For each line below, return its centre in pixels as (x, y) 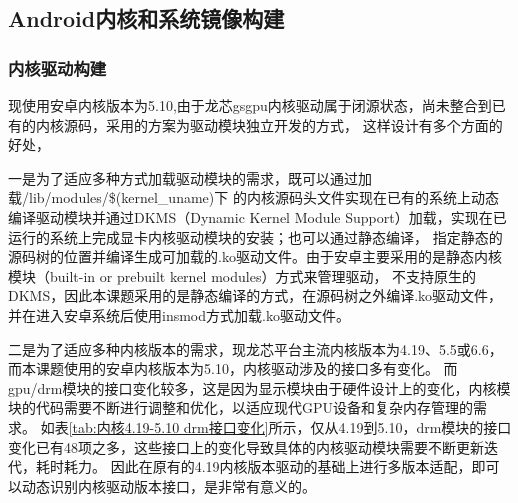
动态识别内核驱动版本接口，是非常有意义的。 (168, 485)
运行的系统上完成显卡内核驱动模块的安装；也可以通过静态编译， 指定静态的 (255, 236)
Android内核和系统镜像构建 (146, 18)
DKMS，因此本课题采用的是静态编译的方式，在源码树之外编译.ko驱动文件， (255, 295)
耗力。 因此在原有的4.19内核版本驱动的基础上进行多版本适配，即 (274, 466)
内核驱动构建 (57, 67)
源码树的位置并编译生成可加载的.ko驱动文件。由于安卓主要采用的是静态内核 (255, 256)
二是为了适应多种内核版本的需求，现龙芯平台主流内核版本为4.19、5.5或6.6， (255, 348)
